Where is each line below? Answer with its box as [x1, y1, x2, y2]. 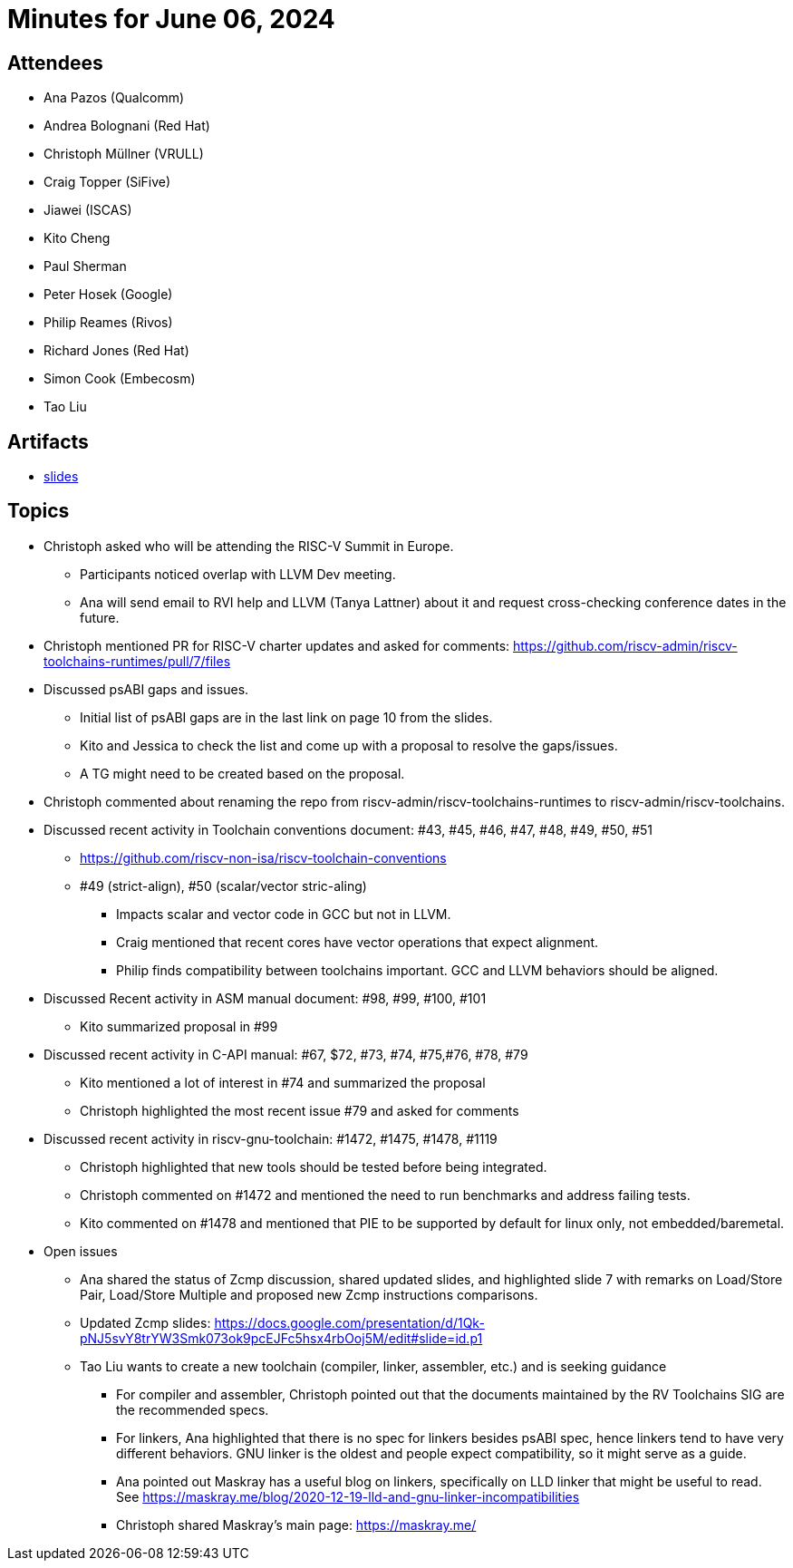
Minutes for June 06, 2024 [7, 4, 335, 34]
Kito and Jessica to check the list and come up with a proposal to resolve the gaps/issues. [80, 737, 618, 753]
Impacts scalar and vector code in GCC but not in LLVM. [116, 905, 451, 922]
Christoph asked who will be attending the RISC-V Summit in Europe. [44, 537, 454, 554]
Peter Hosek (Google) [44, 286, 173, 303]
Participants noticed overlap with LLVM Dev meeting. [80, 566, 396, 582]
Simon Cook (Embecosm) [44, 371, 196, 387]
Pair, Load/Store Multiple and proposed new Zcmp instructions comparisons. [80, 1286, 538, 1302]
